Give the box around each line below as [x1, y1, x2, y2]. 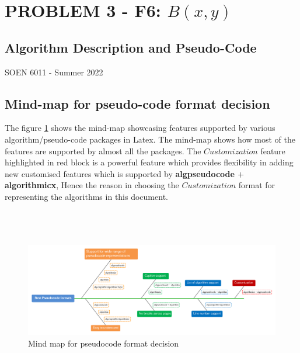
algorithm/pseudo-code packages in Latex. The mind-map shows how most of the [5, 133, 295, 145]
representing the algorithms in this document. [5, 190, 168, 202]
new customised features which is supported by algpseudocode [5, 167, 235, 179]
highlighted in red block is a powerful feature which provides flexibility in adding [5, 156, 294, 168]
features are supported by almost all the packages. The [5, 144, 201, 157]
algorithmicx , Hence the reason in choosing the [5, 179, 179, 191]
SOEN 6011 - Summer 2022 [5, 65, 103, 78]
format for [238, 179, 275, 191]
